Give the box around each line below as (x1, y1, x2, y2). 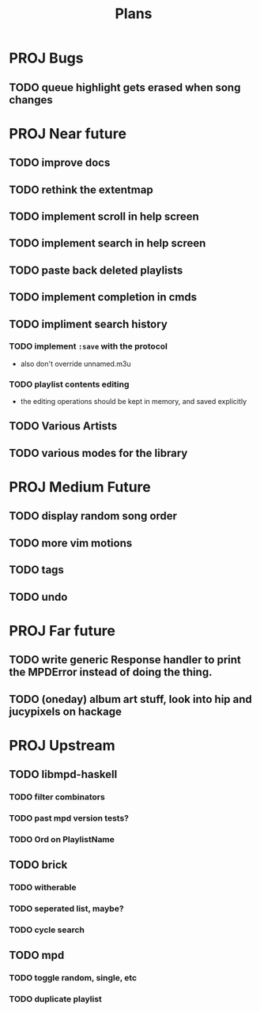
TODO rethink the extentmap (9, 183, 153, 196)
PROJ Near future (9, 124, 127, 142)
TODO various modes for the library (9, 446, 188, 459)
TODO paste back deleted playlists (9, 263, 183, 277)
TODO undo (9, 590, 68, 603)
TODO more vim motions (9, 536, 133, 549)
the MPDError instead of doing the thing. (9, 666, 213, 679)
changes (9, 93, 54, 107)
